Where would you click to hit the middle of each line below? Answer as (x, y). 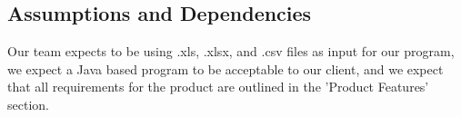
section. (28, 104)
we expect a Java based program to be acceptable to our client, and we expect (225, 68)
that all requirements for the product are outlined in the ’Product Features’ (218, 87)
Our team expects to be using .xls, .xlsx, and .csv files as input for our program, (231, 51)
